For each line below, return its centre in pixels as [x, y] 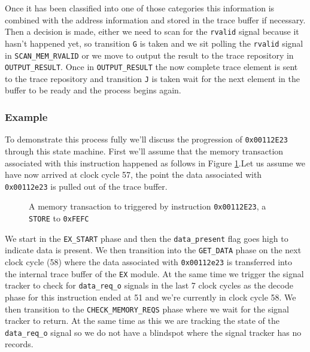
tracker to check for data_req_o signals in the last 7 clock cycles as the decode [149, 285]
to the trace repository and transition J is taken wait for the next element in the [152, 78]
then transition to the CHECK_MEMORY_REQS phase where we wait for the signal [147, 309]
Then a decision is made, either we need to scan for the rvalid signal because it [152, 31]
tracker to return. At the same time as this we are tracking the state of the [142, 321]
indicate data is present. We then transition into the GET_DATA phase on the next [153, 250]
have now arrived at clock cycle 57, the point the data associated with [133, 175]
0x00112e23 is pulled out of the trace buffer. [86, 186]
